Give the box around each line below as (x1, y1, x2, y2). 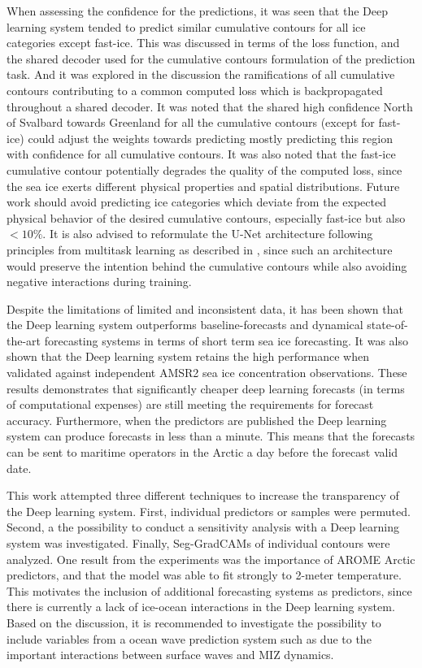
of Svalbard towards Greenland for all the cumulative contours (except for (7, 114, 375, 131)
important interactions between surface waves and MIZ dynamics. (7, 646, 334, 663)
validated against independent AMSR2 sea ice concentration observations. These (7, 364, 407, 381)
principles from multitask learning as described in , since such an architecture (7, 241, 393, 258)
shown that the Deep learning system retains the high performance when (7, 348, 369, 365)
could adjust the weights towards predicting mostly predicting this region (28, 129, 393, 146)
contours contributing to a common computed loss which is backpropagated (7, 81, 383, 98)
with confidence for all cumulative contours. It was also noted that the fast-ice (7, 145, 396, 163)
